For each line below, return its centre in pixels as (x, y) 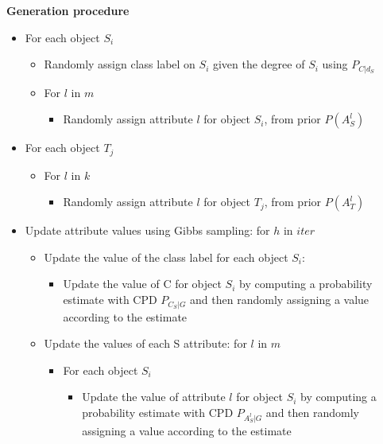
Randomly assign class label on (120, 64)
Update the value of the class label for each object (166, 257)
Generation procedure (68, 10)
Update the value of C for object (142, 284)
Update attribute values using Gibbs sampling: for (147, 230)
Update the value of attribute (154, 397)
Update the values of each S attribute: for (145, 343)
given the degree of (259, 64)
